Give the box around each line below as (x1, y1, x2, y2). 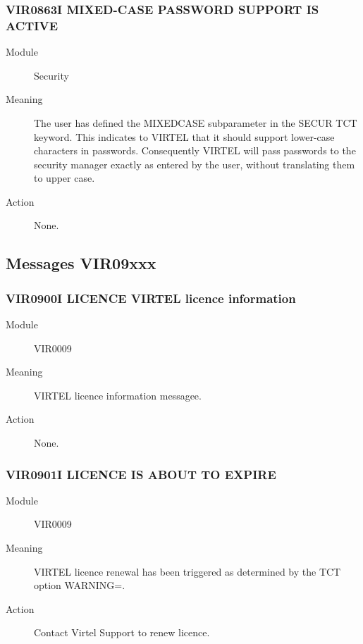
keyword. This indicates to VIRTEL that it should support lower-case (34, 129, 335, 144)
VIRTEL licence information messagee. (34, 388, 202, 402)
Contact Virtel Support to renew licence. (34, 625, 210, 640)
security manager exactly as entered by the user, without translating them (34, 156, 355, 171)
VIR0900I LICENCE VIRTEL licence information (6, 289, 296, 306)
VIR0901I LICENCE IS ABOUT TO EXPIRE (6, 465, 276, 483)
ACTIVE (6, 16, 59, 34)
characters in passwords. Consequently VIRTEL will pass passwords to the (34, 143, 356, 158)
